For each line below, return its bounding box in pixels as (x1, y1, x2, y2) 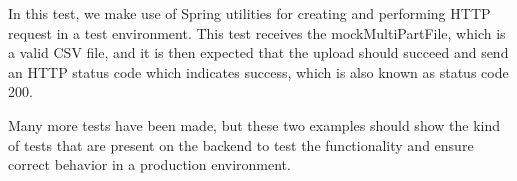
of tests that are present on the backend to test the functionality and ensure (8, 134, 474, 155)
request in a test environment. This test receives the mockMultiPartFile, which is (8, 22, 506, 43)
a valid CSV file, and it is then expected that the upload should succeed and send (8, 42, 509, 63)
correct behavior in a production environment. (8, 154, 291, 175)
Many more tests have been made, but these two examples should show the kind (8, 114, 501, 135)
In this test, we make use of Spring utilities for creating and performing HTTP (8, 3, 491, 23)
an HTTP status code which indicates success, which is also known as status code (8, 61, 509, 82)
